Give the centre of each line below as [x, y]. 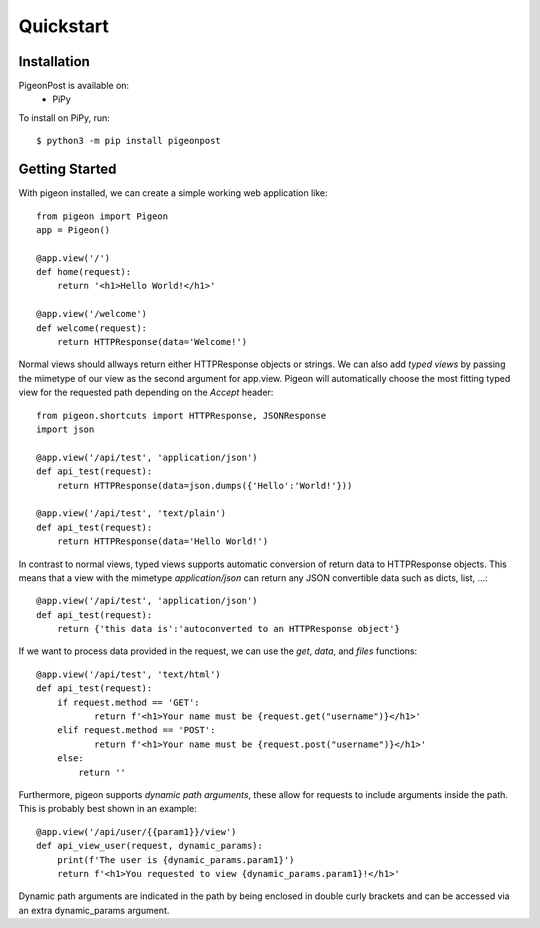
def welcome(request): [92, 328]
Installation [54, 61]
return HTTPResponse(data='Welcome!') [152, 342]
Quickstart [64, 26]
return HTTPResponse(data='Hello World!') [162, 541]
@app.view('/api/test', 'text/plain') [131, 513]
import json [65, 429]
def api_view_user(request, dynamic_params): [150, 846]
